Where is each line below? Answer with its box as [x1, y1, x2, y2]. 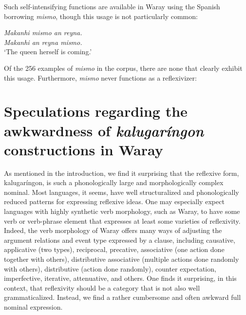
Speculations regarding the [4, 101, 188, 121]
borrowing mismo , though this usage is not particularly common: [4, 11, 198, 21]
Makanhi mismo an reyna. [4, 27, 82, 38]
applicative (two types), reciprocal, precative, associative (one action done [4, 244, 225, 254]
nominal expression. [4, 301, 63, 312]
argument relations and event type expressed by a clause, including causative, [4, 234, 235, 245]
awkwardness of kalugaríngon [4, 120, 204, 141]
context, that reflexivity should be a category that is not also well [4, 282, 200, 293]
